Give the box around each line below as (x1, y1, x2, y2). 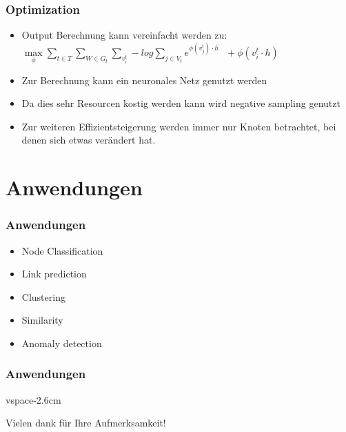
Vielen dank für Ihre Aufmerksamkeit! (6, 415, 166, 430)
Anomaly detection (21, 335, 102, 350)
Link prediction (21, 266, 87, 281)
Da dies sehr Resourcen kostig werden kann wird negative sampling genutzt (21, 96, 340, 110)
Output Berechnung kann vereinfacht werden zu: (21, 28, 227, 42)
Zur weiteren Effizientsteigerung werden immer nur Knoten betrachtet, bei (21, 119, 336, 133)
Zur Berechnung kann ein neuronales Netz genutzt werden (21, 72, 267, 87)
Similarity (21, 313, 63, 327)
